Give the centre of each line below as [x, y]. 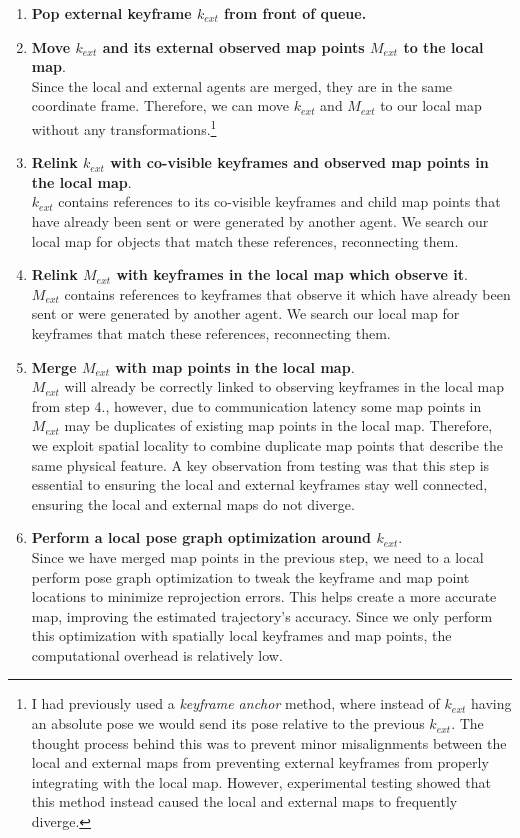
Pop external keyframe [111, 13]
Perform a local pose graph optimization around [201, 537]
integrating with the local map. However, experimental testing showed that [261, 781]
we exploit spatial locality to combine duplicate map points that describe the [267, 444]
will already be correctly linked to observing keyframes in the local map [284, 386]
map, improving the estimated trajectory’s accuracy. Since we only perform [262, 615]
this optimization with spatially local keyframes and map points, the [241, 635]
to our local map [431, 105]
